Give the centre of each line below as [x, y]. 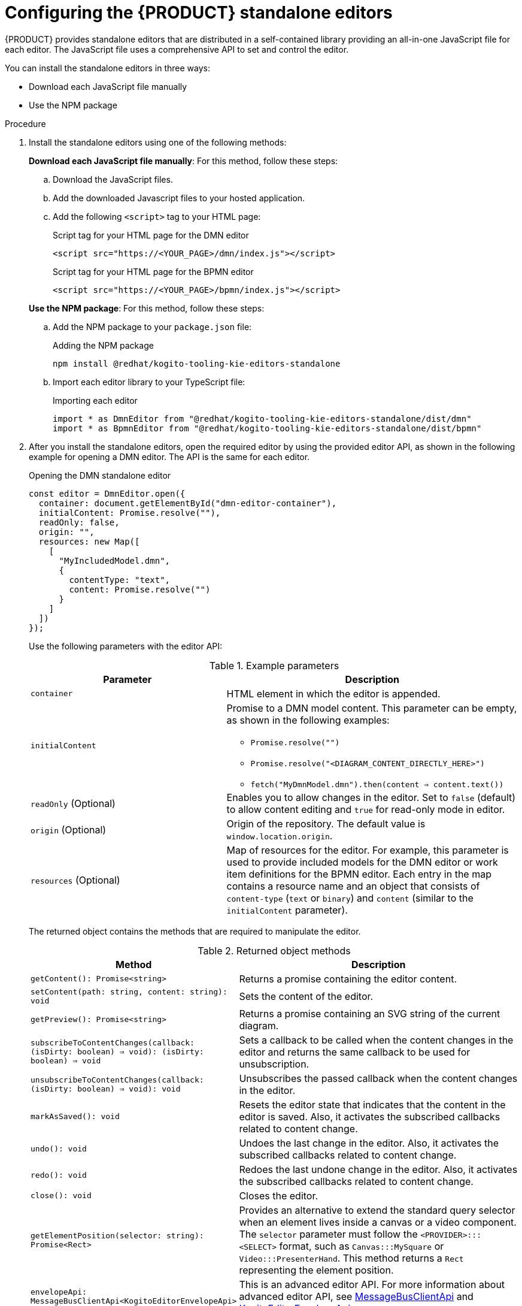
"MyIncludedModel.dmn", [115, 560]
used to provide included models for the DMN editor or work [362, 862]
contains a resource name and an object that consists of [353, 886]
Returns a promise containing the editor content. [348, 979]
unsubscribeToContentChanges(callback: [117, 1080]
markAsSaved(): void [75, 1117]
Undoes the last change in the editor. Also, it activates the [369, 1143]
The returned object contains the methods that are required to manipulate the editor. [195, 931]
